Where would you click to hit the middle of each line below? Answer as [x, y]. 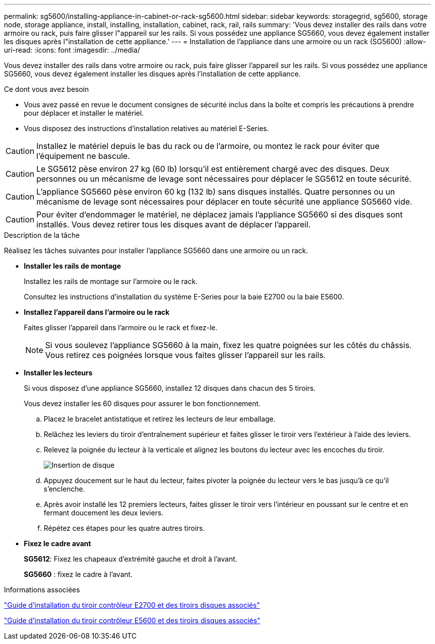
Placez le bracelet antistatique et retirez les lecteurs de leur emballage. [160, 419]
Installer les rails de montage [72, 266]
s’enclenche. [64, 489]
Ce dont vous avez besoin [46, 89]
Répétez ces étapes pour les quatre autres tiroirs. [124, 528]
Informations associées [42, 590]
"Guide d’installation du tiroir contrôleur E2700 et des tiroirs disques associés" [132, 605]
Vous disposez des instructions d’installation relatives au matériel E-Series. [146, 128]
